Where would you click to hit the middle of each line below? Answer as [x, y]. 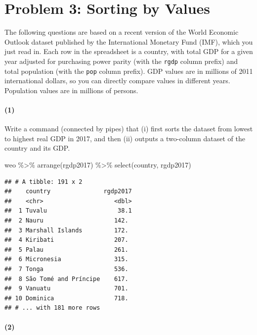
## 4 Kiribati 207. [66, 240]
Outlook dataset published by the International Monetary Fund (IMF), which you [129, 41]
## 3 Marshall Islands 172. [66, 230]
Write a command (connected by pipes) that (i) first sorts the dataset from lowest [129, 129]
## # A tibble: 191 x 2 [43, 182]
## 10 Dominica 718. [66, 298]
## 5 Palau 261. [66, 250]
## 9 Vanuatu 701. [66, 289]
